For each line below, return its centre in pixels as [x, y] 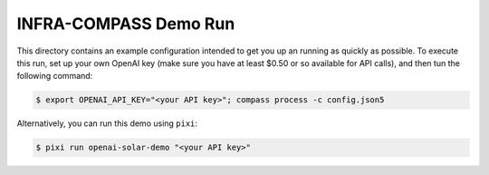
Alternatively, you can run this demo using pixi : [107, 123]
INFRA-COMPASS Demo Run [126, 24]
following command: [55, 76]
